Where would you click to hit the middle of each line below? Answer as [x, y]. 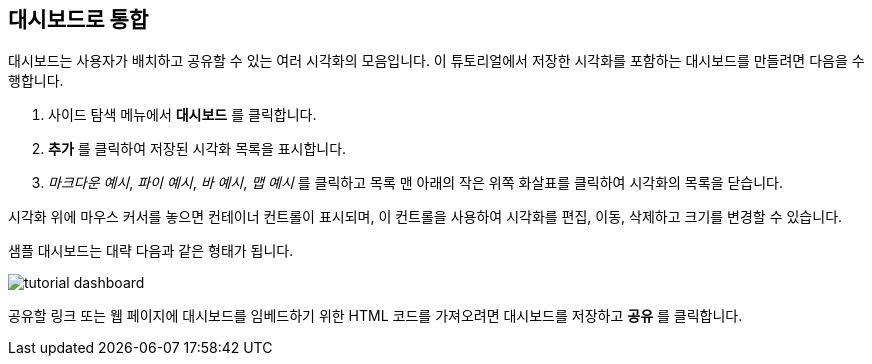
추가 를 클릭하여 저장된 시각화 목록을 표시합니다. [197, 149]
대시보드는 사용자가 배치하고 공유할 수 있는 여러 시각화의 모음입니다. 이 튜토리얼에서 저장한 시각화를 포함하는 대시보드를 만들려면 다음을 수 [436, 61]
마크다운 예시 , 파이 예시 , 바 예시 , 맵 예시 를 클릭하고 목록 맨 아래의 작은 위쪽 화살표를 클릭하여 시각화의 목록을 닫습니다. [415, 183]
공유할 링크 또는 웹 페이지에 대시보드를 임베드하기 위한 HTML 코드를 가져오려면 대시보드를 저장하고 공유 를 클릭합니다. [375, 316]
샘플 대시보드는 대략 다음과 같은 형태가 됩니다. [151, 251]
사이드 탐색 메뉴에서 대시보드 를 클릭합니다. [182, 115]
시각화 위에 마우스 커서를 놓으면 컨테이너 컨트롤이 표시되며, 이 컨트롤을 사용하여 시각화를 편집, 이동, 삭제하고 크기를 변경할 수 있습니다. [425, 217]
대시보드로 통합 [78, 19]
